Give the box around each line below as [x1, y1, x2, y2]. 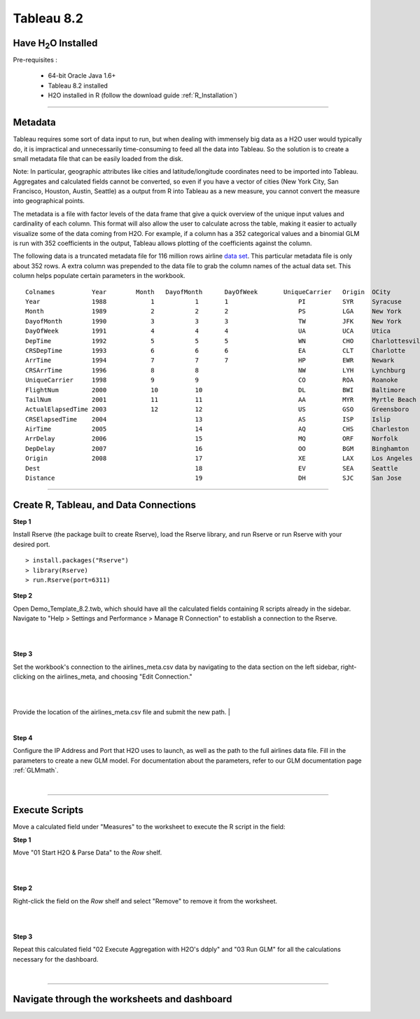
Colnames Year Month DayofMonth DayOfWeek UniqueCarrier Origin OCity [25, 288, 391, 296]
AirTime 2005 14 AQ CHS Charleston [25, 425, 409, 434]
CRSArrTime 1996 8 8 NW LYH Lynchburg [25, 366, 406, 374]
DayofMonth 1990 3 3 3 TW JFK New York [25, 317, 402, 325]
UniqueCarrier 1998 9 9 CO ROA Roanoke [25, 376, 398, 384]
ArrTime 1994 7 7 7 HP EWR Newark [25, 356, 395, 364]
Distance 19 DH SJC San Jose [25, 474, 402, 483]
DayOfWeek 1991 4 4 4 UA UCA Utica [25, 327, 391, 335]
